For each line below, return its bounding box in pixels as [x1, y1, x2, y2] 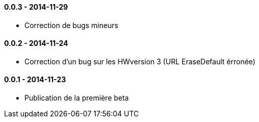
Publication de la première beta [24, 93, 129, 103]
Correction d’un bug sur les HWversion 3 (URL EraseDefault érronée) [24, 57, 255, 66]
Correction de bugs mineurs [24, 20, 119, 30]
